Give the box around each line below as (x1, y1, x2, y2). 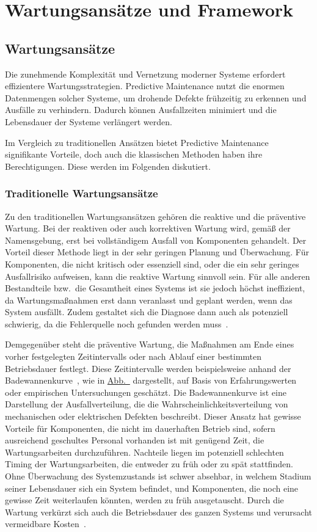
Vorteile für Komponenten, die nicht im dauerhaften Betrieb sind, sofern (5, 421, 275, 434)
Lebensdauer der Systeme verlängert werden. (5, 115, 172, 128)
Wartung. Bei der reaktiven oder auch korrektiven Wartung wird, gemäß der (5, 222, 291, 235)
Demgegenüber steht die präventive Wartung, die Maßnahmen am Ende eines (5, 338, 294, 351)
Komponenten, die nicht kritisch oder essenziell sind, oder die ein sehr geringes (5, 257, 299, 270)
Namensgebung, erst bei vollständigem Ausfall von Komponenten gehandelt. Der (5, 233, 307, 246)
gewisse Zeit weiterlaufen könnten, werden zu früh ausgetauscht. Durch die (5, 494, 284, 506)
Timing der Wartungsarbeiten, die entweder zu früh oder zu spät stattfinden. (5, 457, 293, 470)
